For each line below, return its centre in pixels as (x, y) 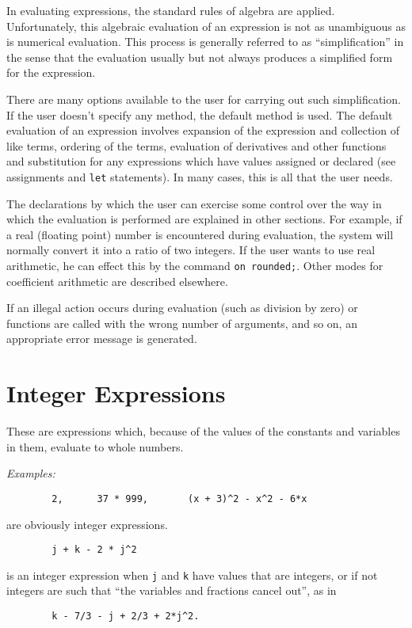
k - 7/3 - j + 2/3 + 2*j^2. (126, 617)
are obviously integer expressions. (87, 524)
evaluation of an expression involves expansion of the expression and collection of (203, 130)
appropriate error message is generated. (102, 339)
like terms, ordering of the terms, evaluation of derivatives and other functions (196, 145)
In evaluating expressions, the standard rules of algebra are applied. (171, 10)
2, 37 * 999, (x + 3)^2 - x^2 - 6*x (179, 499)
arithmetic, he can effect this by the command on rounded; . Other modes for (195, 265)
